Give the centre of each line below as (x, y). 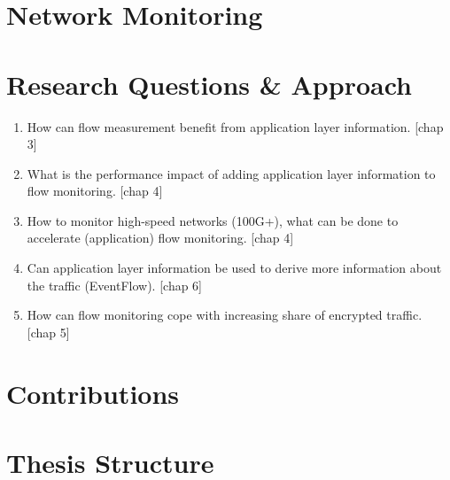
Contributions (93, 393)
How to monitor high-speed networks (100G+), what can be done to (213, 220)
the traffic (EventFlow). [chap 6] (115, 285)
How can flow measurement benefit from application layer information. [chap (235, 126)
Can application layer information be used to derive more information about (234, 268)
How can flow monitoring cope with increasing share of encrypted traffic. (225, 315)
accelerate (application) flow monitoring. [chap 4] (160, 238)
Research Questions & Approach (209, 84)
